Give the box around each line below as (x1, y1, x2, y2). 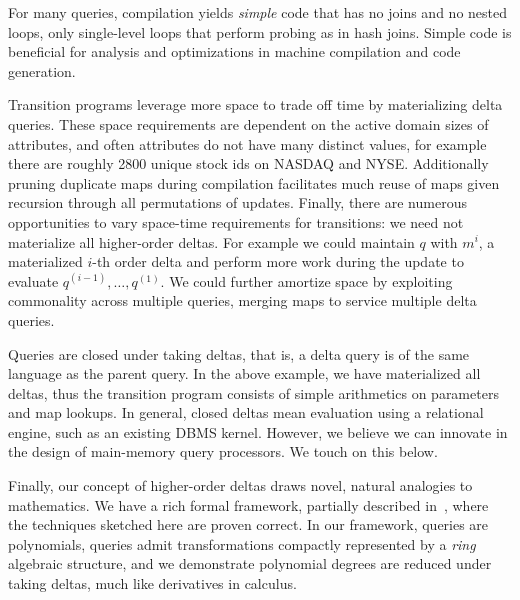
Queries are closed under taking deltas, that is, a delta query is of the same (8, 343, 470, 364)
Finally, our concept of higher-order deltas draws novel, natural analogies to (8, 475, 473, 496)
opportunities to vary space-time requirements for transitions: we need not (8, 211, 464, 232)
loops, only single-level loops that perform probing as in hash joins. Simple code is (8, 21, 512, 42)
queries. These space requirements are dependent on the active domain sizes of (8, 113, 489, 134)
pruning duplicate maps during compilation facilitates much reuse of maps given (8, 172, 500, 193)
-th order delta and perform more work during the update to (92, 251, 464, 272)
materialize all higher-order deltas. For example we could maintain (8, 231, 415, 252)
